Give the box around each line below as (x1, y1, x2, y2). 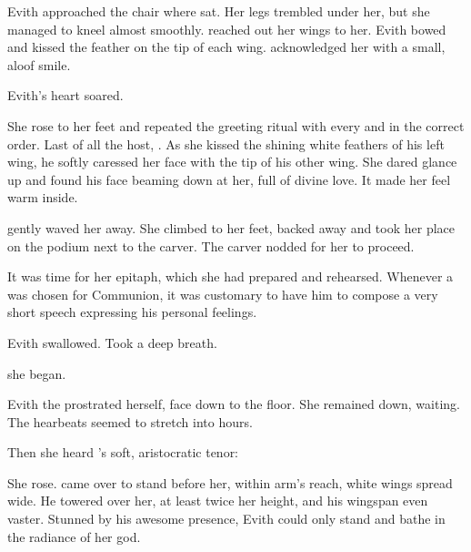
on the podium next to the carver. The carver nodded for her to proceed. (7, 236, 415, 255)
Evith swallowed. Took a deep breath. (7, 332, 217, 352)
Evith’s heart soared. (7, 86, 124, 105)
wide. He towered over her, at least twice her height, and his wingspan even (7, 491, 428, 510)
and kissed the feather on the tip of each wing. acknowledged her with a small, (7, 37, 446, 56)
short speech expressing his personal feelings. (7, 302, 257, 322)
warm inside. (7, 188, 78, 207)
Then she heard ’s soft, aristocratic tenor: (7, 443, 239, 462)
